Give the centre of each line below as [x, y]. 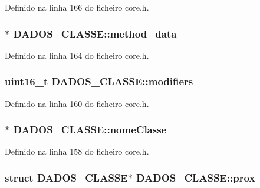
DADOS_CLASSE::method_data [95, 33]
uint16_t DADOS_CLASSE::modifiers [99, 81]
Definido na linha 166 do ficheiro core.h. [77, 7]
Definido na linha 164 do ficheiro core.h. [77, 55]
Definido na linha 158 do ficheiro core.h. [77, 151]
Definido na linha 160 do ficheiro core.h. [77, 103]
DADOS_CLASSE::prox [196, 177]
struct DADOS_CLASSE [66, 177]
